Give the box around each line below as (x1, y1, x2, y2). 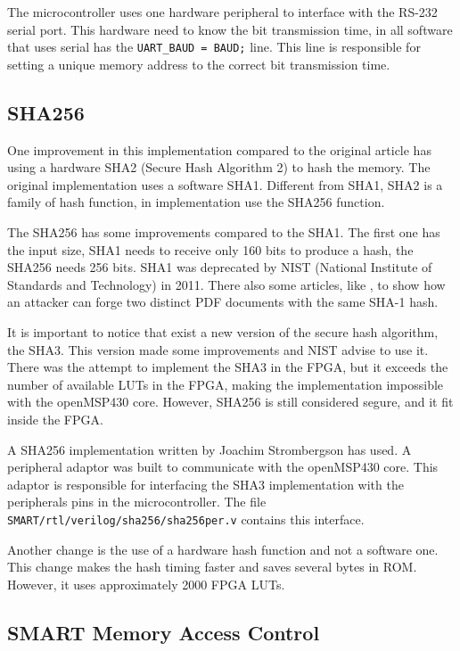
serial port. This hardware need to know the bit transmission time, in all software (7, 20, 453, 38)
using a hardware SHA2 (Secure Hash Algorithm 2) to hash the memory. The (7, 158, 431, 177)
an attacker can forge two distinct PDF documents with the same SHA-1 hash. (7, 293, 439, 311)
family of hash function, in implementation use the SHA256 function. (7, 193, 385, 211)
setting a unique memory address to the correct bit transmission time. (7, 54, 390, 73)
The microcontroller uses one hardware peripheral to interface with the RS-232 (7, 3, 438, 21)
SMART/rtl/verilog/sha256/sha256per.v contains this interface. (7, 509, 365, 528)
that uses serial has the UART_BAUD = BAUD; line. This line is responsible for (7, 37, 421, 56)
